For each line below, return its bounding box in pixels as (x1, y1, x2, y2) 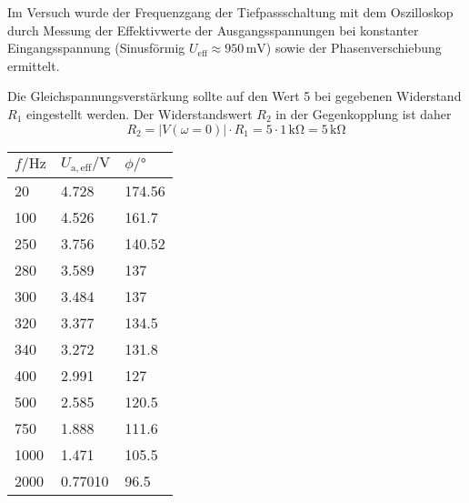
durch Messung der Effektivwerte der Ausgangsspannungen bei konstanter (7, 20, 419, 39)
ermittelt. (7, 55, 60, 75)
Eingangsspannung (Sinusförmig (7, 38, 185, 57)
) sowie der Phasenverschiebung (265, 38, 442, 57)
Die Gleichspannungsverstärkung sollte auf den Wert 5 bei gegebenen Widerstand (7, 86, 462, 106)
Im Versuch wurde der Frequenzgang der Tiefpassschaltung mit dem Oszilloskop (7, 3, 454, 21)
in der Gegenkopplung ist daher (275, 104, 452, 123)
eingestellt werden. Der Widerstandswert (25, 104, 253, 123)
